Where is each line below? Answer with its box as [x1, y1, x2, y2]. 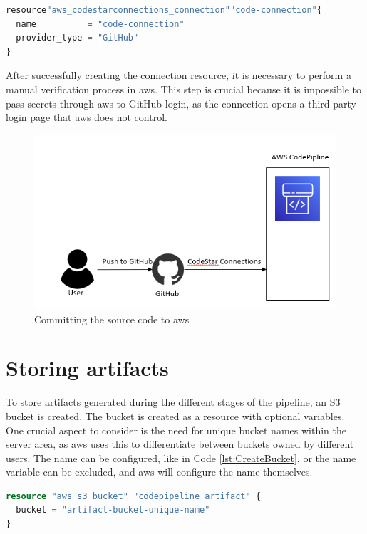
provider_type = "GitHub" [16, 33, 139, 43]
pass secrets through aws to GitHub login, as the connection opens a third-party [6, 95, 356, 110]
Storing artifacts [6, 353, 169, 382]
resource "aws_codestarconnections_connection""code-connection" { [6, 5, 322, 15]
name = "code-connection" [16, 19, 185, 29]
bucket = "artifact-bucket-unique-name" [16, 505, 210, 515]
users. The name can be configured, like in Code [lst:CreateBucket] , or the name [6, 450, 356, 465]
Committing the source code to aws [34, 311, 190, 326]
